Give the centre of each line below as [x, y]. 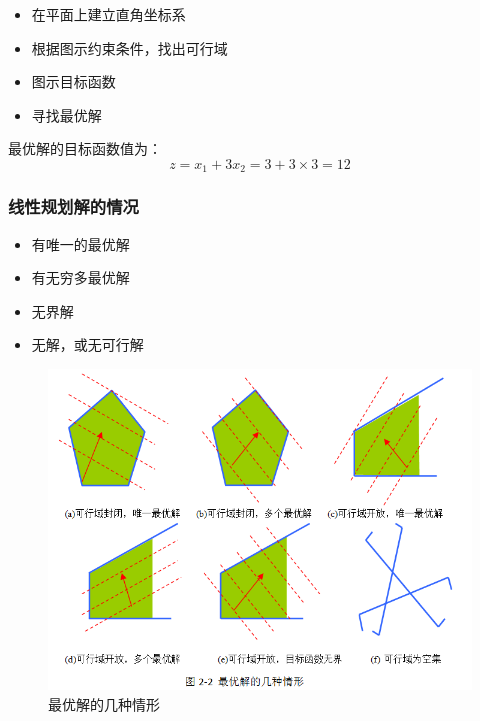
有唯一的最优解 [80, 243]
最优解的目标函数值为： [85, 148]
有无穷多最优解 [80, 277]
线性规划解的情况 [73, 206]
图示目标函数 [73, 81]
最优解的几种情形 [104, 704]
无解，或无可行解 [87, 344]
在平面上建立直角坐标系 [108, 14]
